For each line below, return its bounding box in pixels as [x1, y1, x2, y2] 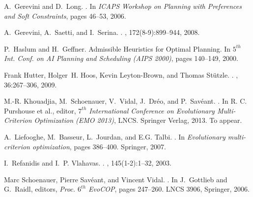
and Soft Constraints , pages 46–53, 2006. [4, 10, 126, 21]
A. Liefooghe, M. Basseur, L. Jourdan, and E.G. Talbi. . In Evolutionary [4, 131, 225, 141]
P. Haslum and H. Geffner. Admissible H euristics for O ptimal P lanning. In [4, 43, 231, 54]
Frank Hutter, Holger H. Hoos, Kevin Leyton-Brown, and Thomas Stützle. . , [4, 69, 238, 80]
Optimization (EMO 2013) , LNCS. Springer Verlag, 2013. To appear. [34, 115, 242, 125]
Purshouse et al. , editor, [4, 105, 76, 115]
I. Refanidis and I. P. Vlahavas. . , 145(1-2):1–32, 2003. [4, 158, 171, 168]
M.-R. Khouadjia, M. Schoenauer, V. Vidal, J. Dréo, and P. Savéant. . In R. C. [4, 96, 247, 106]
